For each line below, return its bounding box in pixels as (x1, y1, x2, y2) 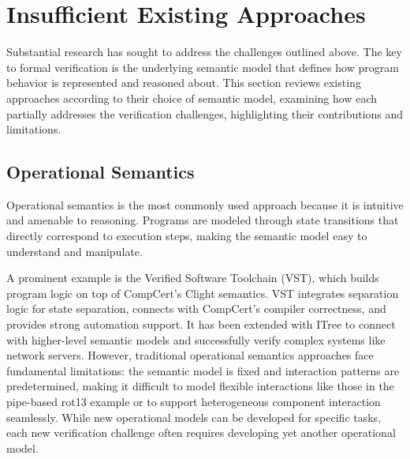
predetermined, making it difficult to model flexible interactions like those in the (6, 378, 394, 394)
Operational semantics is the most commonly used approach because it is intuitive (6, 196, 404, 213)
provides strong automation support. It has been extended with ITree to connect (6, 316, 396, 333)
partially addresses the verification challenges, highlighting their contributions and (6, 105, 404, 122)
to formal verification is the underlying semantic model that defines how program (6, 58, 399, 75)
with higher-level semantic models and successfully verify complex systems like (6, 331, 386, 348)
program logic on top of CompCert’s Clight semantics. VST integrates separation (6, 284, 399, 301)
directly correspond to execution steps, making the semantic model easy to (6, 228, 367, 244)
